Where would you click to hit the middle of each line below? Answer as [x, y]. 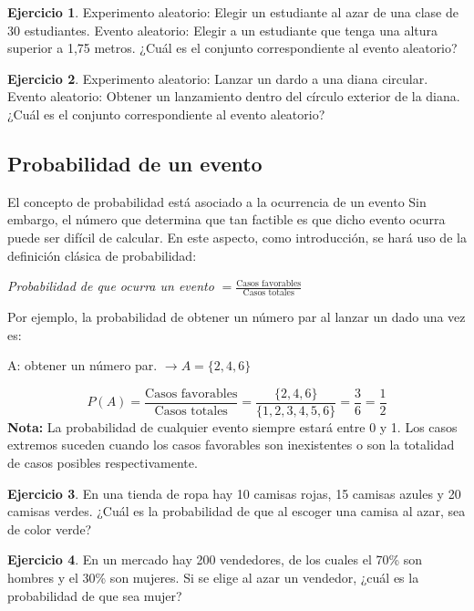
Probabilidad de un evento [135, 163]
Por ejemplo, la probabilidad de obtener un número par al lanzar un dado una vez [237, 316]
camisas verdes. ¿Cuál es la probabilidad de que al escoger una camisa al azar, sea [237, 511]
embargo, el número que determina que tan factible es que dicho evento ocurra [227, 219]
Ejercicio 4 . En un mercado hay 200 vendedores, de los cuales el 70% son [215, 559]
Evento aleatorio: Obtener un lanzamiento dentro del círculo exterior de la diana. [234, 96]
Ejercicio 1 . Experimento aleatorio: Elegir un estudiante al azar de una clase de [233, 12]
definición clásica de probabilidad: [102, 255]
